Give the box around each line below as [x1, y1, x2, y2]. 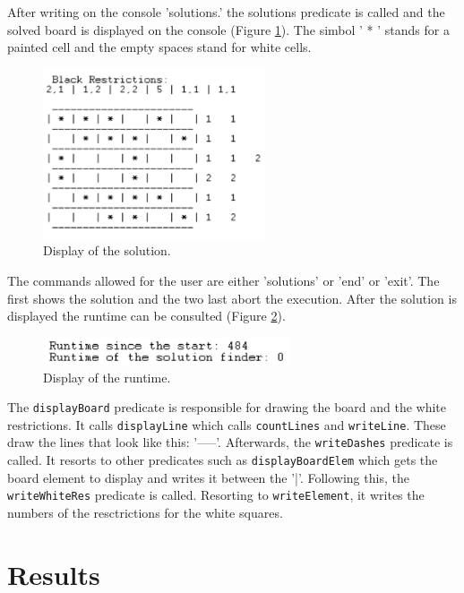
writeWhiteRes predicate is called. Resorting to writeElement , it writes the [7, 486, 425, 504]
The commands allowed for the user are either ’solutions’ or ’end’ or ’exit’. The [7, 271, 440, 289]
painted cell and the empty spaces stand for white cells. [7, 38, 312, 56]
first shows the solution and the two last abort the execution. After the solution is [7, 288, 457, 307]
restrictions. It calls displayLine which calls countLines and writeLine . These [7, 415, 446, 434]
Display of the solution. [43, 241, 171, 260]
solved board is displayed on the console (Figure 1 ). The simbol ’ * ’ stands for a [7, 20, 450, 39]
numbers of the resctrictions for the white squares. [7, 503, 283, 522]
